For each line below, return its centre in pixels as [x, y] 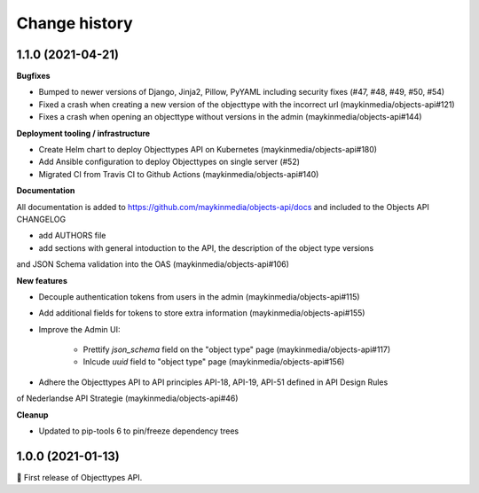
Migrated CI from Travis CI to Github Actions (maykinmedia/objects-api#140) [179, 174]
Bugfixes [33, 76]
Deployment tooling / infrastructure [83, 133]
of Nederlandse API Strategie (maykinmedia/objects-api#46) [127, 398]
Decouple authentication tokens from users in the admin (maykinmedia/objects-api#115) [199, 296]
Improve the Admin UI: [79, 329]
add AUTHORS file [72, 236]
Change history [75, 23]
